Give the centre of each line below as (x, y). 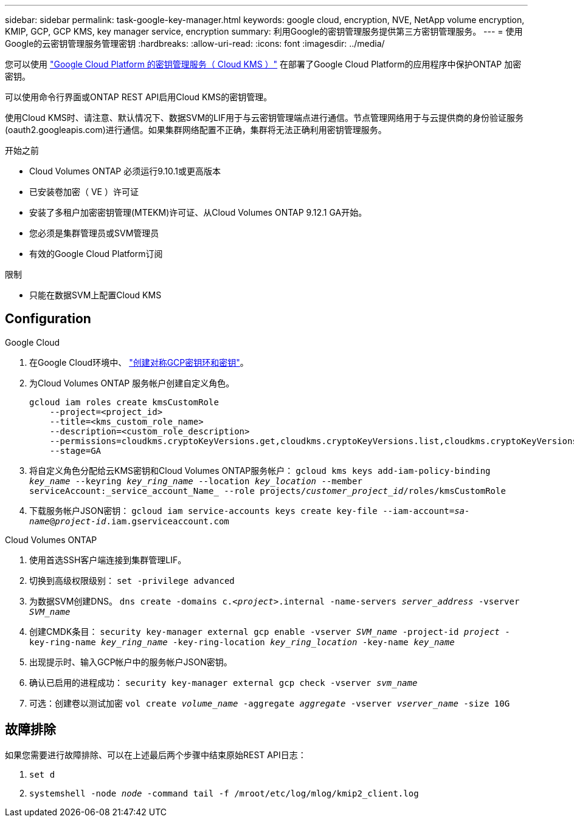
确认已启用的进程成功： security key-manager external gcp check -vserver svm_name (223, 682)
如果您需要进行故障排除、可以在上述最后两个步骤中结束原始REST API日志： (156, 755)
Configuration (48, 319)
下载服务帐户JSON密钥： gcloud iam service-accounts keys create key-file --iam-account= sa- (250, 510)
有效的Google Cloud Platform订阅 (96, 254)
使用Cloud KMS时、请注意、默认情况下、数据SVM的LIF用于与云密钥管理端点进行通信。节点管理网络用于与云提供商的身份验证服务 (265, 118)
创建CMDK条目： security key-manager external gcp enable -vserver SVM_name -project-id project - (270, 631)
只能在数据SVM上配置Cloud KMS (95, 295)
